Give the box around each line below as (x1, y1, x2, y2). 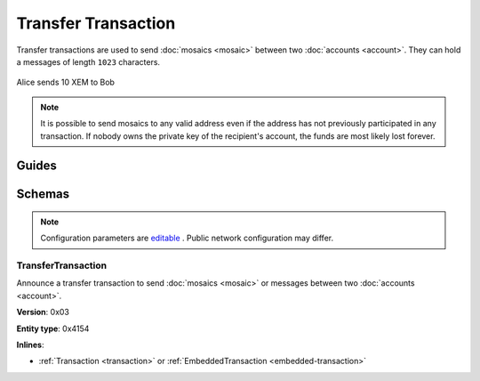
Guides (16, 158, 58, 174)
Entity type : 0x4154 (16, 323, 90, 334)
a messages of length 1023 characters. (16, 56, 160, 67)
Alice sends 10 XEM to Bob (16, 77, 116, 88)
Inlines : (16, 339, 44, 351)
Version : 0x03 (16, 307, 70, 318)
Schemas (16, 187, 70, 202)
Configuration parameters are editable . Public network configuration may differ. (40, 232, 333, 244)
